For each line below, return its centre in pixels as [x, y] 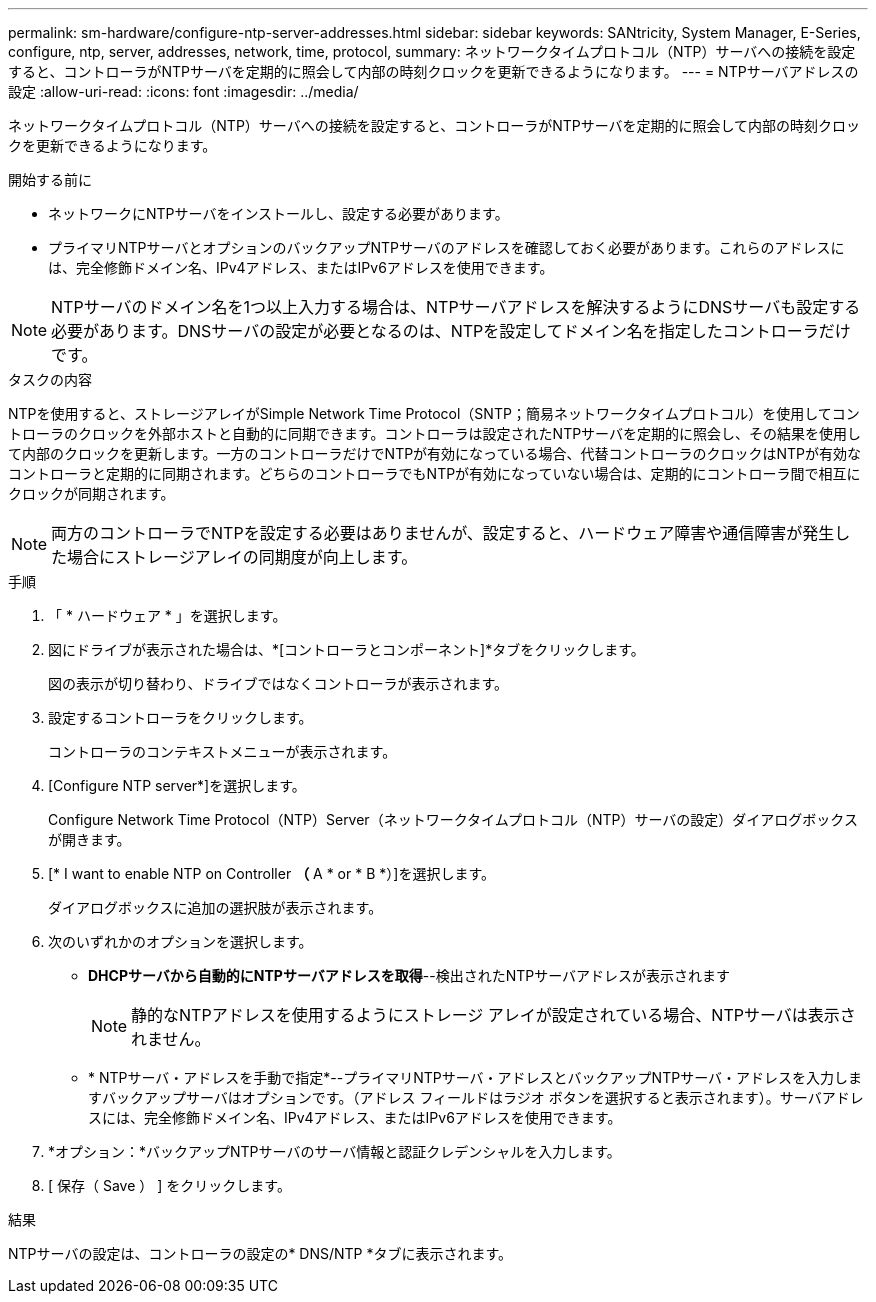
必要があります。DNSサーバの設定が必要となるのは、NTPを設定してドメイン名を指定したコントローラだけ [451, 331]
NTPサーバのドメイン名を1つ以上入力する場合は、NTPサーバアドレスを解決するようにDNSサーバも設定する [456, 307]
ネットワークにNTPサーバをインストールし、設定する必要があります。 [278, 213]
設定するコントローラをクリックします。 [180, 717]
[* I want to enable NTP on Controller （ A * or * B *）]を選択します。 [271, 873]
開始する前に [50, 179]
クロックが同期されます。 [91, 493]
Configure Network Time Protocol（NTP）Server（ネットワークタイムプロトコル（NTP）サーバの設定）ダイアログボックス [453, 819]
